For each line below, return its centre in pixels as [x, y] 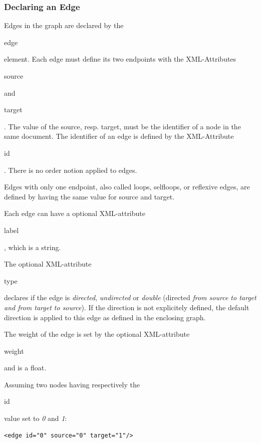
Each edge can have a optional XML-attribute [75, 213]
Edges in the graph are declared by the [64, 25]
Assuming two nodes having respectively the [72, 384]
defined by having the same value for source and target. [89, 196]
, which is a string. [33, 247]
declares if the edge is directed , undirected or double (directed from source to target [130, 297]
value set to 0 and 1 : [36, 418]
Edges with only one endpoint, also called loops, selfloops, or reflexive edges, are [127, 187]
